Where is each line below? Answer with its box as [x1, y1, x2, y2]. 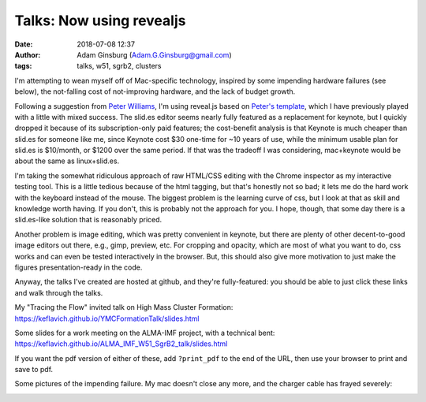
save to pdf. [14, 365, 54, 374]
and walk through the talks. [14, 288, 103, 297]
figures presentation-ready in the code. [14, 262, 143, 272]
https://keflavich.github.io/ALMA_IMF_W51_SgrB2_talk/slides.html [14, 339, 228, 348]
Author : [14, 50, 41, 59]
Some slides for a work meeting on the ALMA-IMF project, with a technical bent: [14, 328, 275, 337]
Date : [14, 39, 33, 49]
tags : [14, 61, 32, 71]
